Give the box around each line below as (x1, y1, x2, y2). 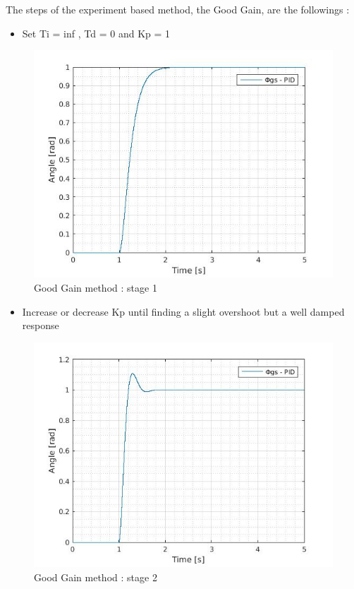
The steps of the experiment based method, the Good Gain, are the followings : (6, 2, 350, 16)
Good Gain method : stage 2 (34, 569, 157, 584)
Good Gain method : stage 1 (34, 280, 157, 295)
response (22, 318, 59, 333)
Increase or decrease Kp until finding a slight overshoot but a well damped (22, 304, 345, 319)
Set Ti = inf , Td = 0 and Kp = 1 (22, 25, 171, 40)
